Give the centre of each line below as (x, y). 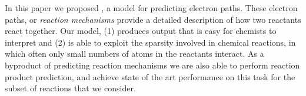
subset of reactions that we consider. (70, 88)
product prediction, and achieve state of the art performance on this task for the (150, 76)
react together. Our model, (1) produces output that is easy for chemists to (141, 31)
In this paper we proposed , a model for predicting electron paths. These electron (151, 8)
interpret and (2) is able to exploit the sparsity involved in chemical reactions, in (150, 42)
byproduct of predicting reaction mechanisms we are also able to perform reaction (152, 65)
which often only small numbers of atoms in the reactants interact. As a (134, 54)
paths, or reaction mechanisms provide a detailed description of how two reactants (153, 19)
